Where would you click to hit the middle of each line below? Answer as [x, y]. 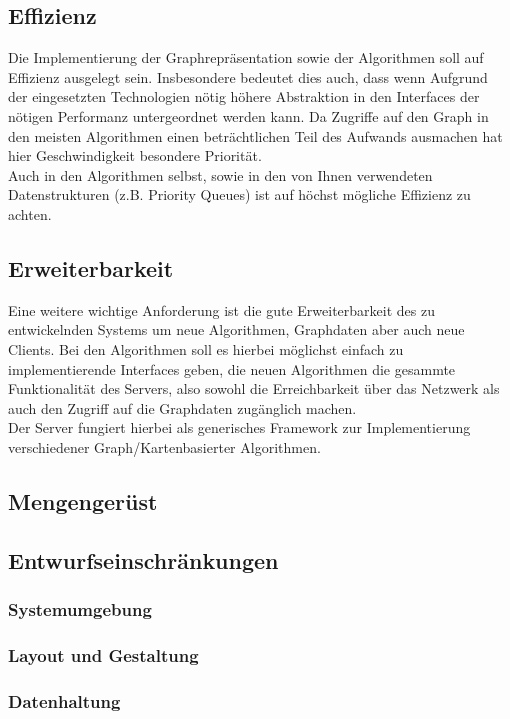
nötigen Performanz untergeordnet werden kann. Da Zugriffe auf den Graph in [248, 115]
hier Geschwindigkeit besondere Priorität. [135, 155]
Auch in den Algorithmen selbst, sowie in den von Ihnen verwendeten [220, 174]
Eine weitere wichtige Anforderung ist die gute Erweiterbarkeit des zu [221, 309]
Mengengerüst [83, 500]
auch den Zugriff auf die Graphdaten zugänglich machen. [182, 407]
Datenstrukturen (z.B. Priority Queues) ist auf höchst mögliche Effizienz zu [239, 194]
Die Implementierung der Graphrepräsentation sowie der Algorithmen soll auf [246, 57]
